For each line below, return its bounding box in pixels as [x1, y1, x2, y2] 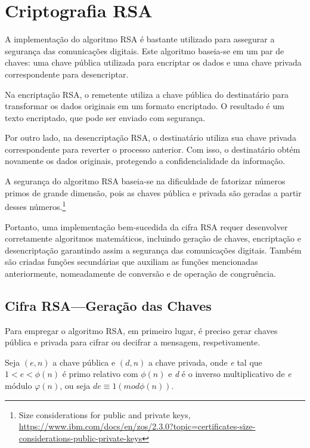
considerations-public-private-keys [18, 431, 142, 444]
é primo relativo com [62, 367, 138, 380]
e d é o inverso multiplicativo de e [168, 367, 292, 380]
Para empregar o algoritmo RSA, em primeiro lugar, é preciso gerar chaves [5, 324, 278, 336]
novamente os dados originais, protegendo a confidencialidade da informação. [5, 155, 286, 167]
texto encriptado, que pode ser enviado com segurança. [5, 111, 206, 123]
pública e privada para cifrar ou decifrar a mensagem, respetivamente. [5, 336, 261, 348]
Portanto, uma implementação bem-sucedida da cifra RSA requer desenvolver [5, 220, 288, 233]
